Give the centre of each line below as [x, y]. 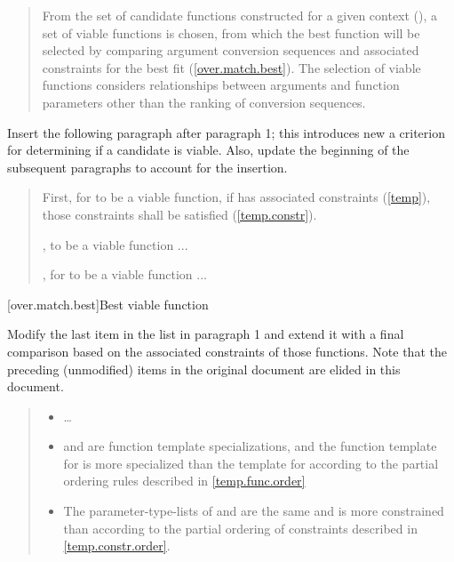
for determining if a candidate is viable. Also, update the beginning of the [208, 150]
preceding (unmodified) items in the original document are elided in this [204, 369]
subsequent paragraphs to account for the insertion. [147, 167]
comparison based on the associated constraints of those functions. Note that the [227, 351]
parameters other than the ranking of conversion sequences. [204, 102]
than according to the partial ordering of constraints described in [240, 528]
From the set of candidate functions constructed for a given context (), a [240, 15]
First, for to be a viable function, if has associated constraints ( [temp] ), [236, 197]
